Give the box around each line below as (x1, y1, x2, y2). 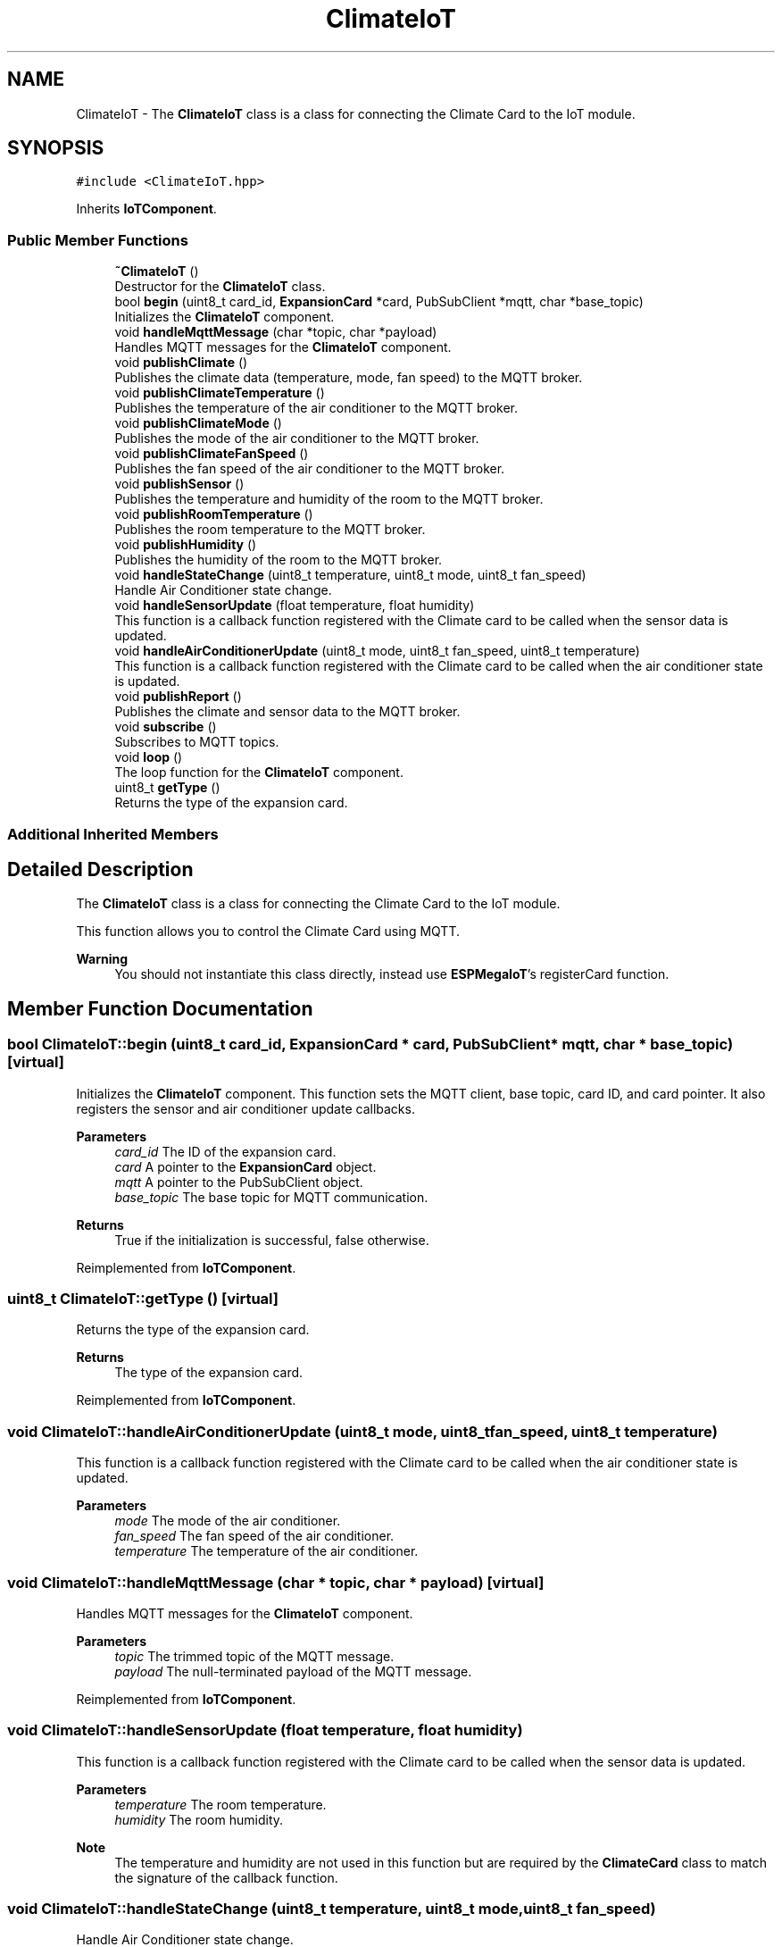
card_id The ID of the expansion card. (114, 1143, 337, 1159)
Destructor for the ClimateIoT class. (114, 279, 326, 295)
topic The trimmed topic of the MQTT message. (114, 1648, 395, 1664)
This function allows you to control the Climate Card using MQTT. (76, 923, 460, 940)
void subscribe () (114, 719, 217, 735)
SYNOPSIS (7, 137, 104, 160)
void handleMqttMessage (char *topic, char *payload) (114, 324, 437, 340)
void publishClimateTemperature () (114, 385, 325, 401)
